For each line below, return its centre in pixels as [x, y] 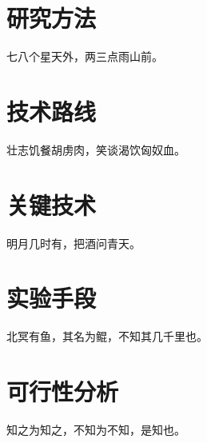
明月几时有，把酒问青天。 [74, 243]
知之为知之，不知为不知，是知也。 [96, 429]
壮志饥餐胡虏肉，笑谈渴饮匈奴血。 [96, 149]
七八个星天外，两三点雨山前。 [85, 56]
